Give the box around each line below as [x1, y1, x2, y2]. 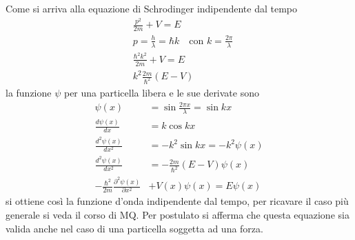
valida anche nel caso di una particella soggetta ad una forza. [6, 221, 263, 235]
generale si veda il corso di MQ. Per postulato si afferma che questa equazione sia [6, 208, 349, 221]
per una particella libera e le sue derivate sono [63, 86, 259, 100]
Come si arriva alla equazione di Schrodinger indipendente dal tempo [6, 1, 297, 15]
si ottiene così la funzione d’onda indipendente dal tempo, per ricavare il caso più [6, 194, 349, 208]
